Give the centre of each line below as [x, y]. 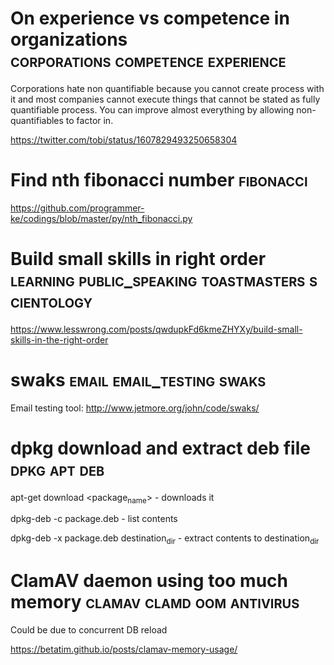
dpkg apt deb [57, 469]
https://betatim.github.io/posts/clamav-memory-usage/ [124, 649]
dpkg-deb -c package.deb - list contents [94, 519]
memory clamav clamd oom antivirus [155, 602]
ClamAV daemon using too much [149, 581]
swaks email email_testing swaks [138, 380]
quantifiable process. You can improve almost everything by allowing [152, 109]
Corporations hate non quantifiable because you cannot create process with [167, 88]
